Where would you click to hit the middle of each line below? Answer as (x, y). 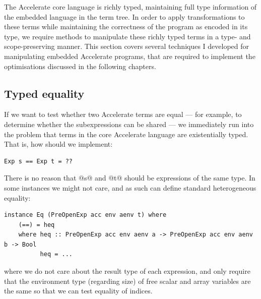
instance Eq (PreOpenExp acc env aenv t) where (85, 215)
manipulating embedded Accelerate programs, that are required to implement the (130, 56)
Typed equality (44, 93)
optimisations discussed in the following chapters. (80, 66)
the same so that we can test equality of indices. (78, 291)
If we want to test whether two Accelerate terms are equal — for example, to (123, 114)
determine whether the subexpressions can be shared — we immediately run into (129, 124)
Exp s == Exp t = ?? (39, 161)
